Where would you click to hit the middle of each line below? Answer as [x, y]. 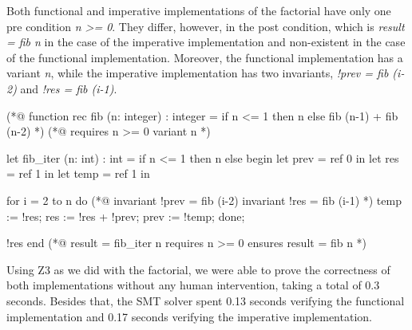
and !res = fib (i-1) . [69, 88]
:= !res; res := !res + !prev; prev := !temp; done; [126, 216]
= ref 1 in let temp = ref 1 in [78, 173]
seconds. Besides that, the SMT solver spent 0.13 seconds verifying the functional [206, 300]
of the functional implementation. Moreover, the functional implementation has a [205, 57]
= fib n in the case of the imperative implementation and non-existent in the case [206, 42]
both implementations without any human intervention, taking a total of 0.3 [193, 285]
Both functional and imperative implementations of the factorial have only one [199, 10]
